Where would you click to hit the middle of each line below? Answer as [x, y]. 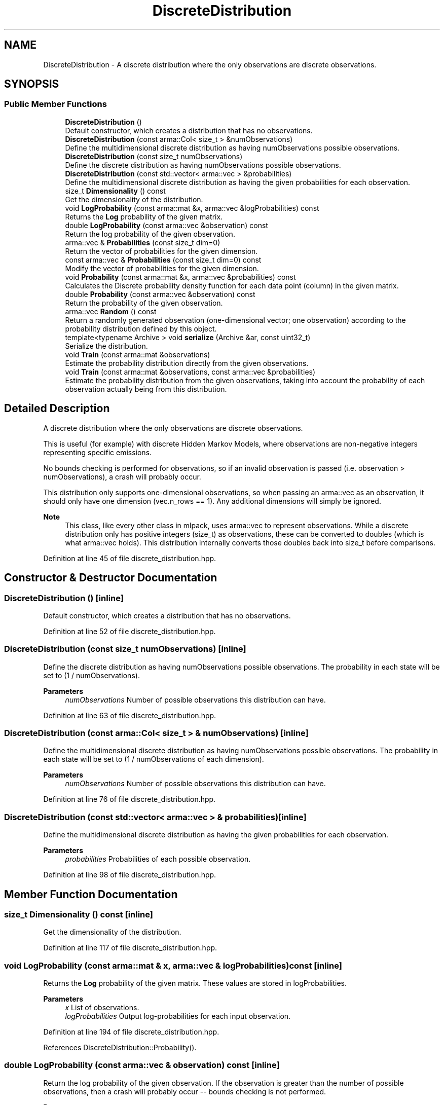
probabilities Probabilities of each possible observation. [158, 859]
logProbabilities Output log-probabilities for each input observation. [178, 1016]
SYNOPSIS [32, 84]
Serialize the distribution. [106, 346]
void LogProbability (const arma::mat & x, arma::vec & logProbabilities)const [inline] [173, 965]
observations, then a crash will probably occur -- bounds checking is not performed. [185, 1091]
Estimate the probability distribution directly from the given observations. [187, 363]
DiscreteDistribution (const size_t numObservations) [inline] [125, 649]
